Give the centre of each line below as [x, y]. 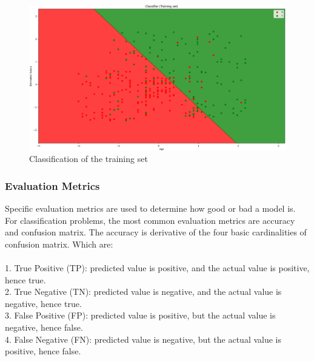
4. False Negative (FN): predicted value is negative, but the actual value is [143, 339]
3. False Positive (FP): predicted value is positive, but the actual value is [140, 315]
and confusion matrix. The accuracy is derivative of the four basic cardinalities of [156, 232]
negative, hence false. [44, 327]
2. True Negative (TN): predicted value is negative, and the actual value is [143, 292]
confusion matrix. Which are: [59, 244]
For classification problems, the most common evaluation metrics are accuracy [150, 220]
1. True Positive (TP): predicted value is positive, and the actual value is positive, [157, 268]
